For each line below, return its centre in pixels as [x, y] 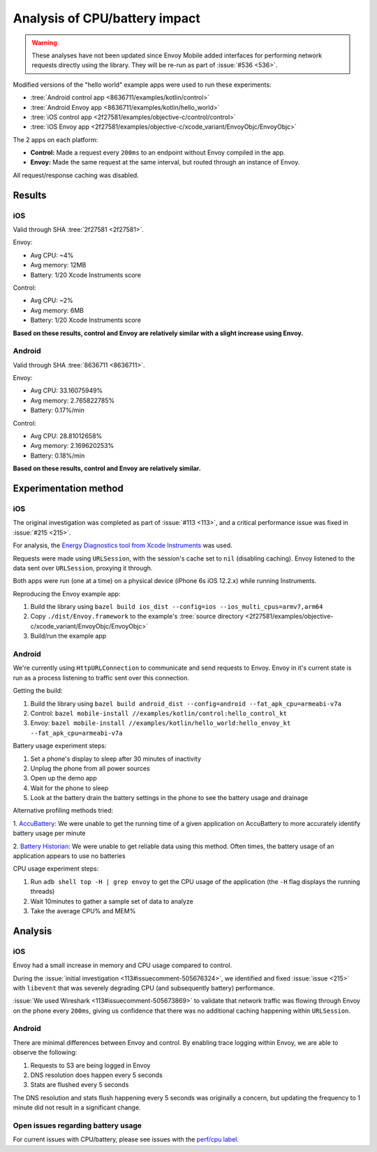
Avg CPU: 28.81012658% [66, 436]
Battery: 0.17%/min [58, 410]
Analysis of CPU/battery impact [106, 18]
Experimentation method [68, 488]
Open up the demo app [64, 778]
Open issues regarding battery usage [77, 1125]
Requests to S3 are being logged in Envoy [90, 1065]
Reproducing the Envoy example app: [67, 593]
